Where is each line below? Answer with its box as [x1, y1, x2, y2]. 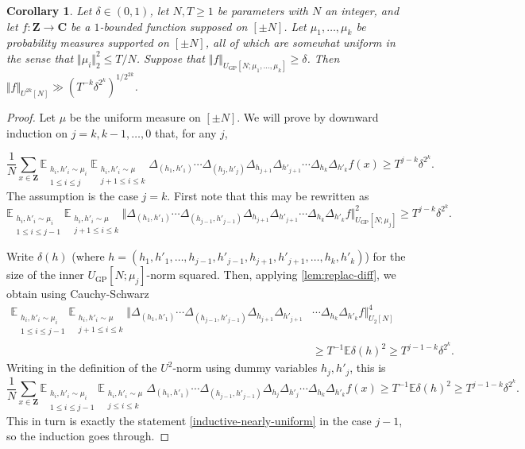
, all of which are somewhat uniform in [205, 34, 396, 51]
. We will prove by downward [237, 108, 379, 125]
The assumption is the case [6, 188, 138, 204]
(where [71, 248, 105, 265]
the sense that [6, 49, 74, 66]
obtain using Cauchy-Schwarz [6, 285, 149, 302]
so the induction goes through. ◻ [6, 428, 170, 444]
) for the [365, 248, 406, 265]
